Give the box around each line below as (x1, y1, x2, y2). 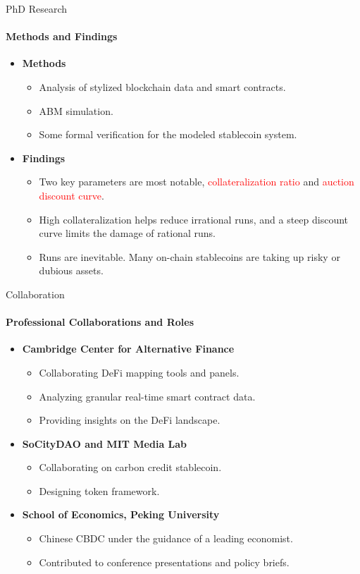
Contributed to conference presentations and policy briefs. (39, 554, 290, 569)
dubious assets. (39, 263, 104, 278)
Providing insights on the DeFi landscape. (39, 413, 221, 427)
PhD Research (6, 1, 68, 16)
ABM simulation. (39, 103, 113, 118)
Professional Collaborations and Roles (6, 315, 194, 329)
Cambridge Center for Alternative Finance (22, 341, 235, 356)
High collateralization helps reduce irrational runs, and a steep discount (39, 212, 349, 226)
